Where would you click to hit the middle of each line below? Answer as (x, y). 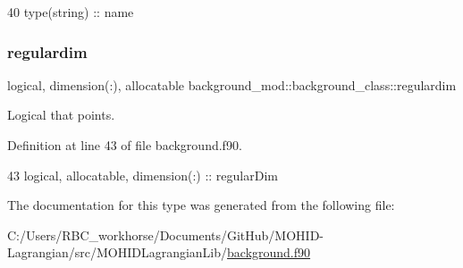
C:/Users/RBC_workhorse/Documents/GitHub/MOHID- (166, 234)
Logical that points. (61, 115)
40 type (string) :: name (71, 12)
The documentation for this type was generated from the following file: (201, 205)
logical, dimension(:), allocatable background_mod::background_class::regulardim (232, 84)
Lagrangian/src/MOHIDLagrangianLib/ (118, 252)
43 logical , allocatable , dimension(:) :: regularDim (143, 175)
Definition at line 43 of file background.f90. (125, 145)
